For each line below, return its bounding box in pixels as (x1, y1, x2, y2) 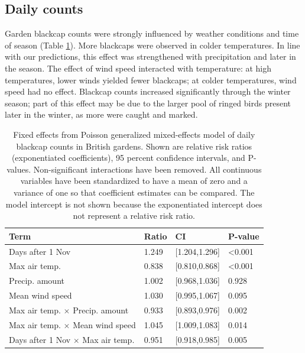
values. (7, 163, 31, 175)
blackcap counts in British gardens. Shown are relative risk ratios (16, 140, 252, 152)
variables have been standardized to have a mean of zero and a (20, 174, 248, 187)
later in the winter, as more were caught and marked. (5, 108, 198, 121)
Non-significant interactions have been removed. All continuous (33, 163, 262, 175)
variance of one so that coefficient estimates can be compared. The (14, 186, 255, 198)
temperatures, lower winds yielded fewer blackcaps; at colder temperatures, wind (5, 73, 297, 86)
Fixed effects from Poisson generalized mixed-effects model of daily (13, 128, 255, 140)
